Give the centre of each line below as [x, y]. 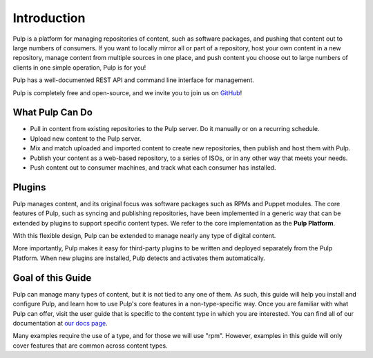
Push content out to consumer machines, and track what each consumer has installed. [153, 167]
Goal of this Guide [52, 278]
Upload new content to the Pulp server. [86, 139]
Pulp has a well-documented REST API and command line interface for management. [134, 80]
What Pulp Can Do [53, 113]
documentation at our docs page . [60, 323]
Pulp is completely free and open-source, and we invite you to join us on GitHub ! [127, 92]
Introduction [49, 18]
